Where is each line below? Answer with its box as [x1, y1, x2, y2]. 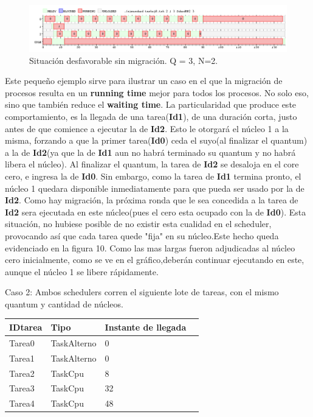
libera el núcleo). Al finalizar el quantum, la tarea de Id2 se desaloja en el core [5, 158, 299, 170]
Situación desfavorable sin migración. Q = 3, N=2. [29, 54, 218, 66]
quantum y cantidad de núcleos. [5, 297, 123, 310]
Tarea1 [9, 351, 35, 364]
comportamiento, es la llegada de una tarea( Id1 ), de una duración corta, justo [5, 110, 297, 122]
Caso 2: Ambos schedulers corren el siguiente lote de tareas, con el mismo [5, 286, 279, 298]
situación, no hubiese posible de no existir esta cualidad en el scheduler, [5, 217, 272, 230]
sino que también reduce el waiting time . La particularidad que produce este [5, 98, 297, 111]
